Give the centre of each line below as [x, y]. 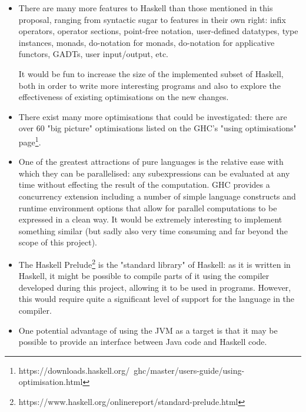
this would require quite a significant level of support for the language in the [157, 299]
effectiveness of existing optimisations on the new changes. [124, 97]
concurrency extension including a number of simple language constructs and [157, 196]
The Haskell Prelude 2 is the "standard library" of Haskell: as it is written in [154, 263]
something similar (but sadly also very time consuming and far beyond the [153, 230]
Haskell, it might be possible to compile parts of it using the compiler [144, 276]
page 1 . [30, 141]
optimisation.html [51, 382]
